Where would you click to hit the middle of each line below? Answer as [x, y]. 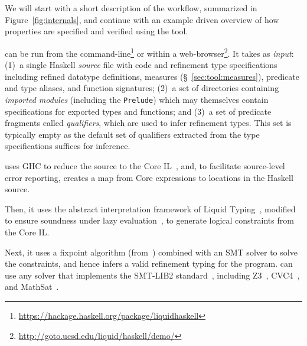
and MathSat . [32, 287]
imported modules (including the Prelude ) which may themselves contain [137, 99]
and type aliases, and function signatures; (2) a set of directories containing [142, 88]
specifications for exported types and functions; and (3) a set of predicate [138, 111]
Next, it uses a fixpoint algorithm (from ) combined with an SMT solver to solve [151, 252]
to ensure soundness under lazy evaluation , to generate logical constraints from [149, 220]
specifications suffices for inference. [68, 146]
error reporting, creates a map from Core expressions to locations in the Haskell [149, 177]
